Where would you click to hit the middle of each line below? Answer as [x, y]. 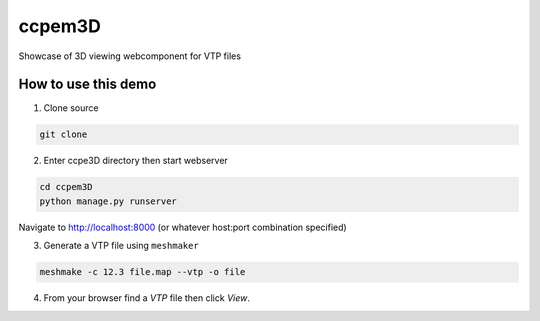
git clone [63, 134]
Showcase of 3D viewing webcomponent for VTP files [130, 56]
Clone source [71, 108]
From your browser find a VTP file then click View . [146, 298]
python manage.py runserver [108, 201]
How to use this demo [87, 84]
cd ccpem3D [66, 187]
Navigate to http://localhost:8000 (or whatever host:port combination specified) [182, 227]
